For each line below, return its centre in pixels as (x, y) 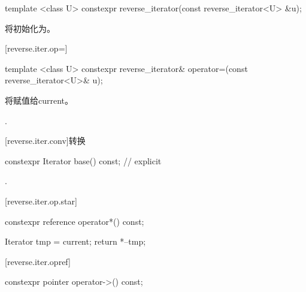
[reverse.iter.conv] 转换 (45, 141)
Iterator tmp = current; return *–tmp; (75, 241)
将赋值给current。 (39, 100)
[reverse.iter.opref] (38, 261)
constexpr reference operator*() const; (75, 221)
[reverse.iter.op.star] (41, 201)
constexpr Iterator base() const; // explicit (83, 160)
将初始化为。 (30, 28)
